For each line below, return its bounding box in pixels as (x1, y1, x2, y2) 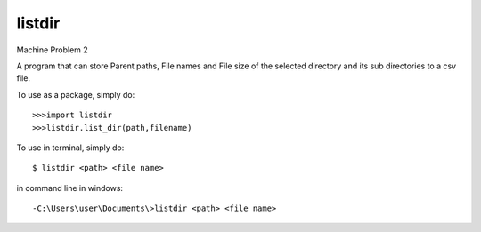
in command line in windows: (16, 182, 124, 193)
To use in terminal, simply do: (16, 142, 125, 153)
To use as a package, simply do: (16, 89, 135, 100)
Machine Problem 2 (16, 44, 88, 55)
